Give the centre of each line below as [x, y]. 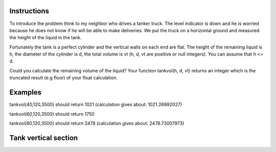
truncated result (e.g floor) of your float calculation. [63, 78]
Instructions [29, 11]
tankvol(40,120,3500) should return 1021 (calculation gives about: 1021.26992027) [96, 105]
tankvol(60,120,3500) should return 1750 [52, 114]
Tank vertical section [44, 138]
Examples [26, 93]
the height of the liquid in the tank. [45, 38]
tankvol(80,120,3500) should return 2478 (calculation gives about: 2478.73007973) [97, 123]
